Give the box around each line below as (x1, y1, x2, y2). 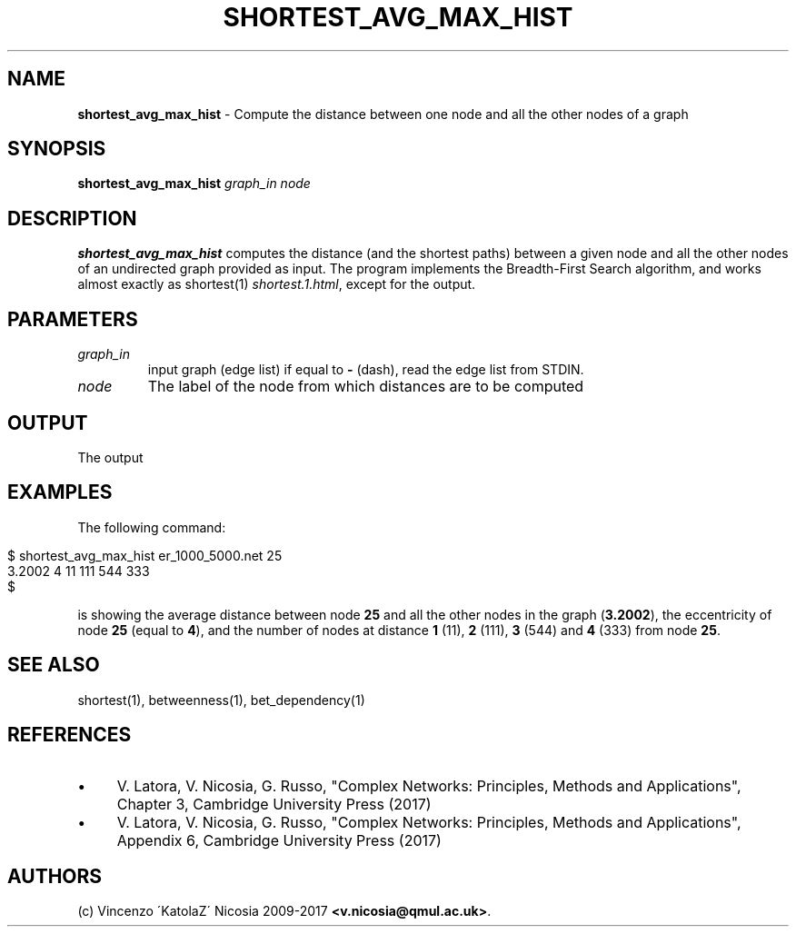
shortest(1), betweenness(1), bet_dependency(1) (77, 691, 365, 708)
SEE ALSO (7, 653, 100, 677)
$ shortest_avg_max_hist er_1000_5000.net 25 (7, 547, 283, 563)
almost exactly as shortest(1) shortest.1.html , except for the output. (77, 276, 476, 293)
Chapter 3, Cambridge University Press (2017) (116, 794, 432, 813)
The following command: (77, 519, 226, 535)
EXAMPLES (7, 481, 113, 504)
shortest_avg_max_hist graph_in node (77, 175, 311, 192)
